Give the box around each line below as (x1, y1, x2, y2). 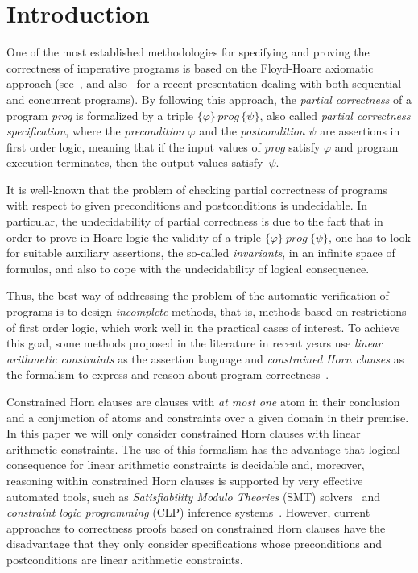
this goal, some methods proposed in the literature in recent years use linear (6, 334, 383, 351)
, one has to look (328, 228, 411, 245)
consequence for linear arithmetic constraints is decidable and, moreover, (6, 456, 365, 473)
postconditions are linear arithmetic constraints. (6, 550, 243, 567)
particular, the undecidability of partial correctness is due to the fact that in (6, 213, 383, 230)
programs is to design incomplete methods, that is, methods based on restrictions (6, 303, 407, 320)
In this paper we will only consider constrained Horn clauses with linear (6, 425, 361, 442)
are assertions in (320, 122, 400, 139)
